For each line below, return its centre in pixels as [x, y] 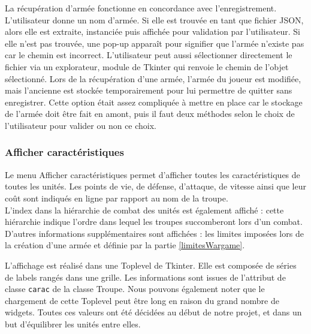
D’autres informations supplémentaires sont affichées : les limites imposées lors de [154, 233]
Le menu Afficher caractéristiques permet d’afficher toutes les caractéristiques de [153, 174]
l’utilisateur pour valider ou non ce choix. [81, 125]
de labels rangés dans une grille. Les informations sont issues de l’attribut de [145, 277]
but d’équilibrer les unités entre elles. [73, 324]
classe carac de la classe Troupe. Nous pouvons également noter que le [135, 289]
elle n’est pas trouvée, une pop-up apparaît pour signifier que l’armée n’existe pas [155, 43]
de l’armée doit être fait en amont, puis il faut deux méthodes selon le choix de [150, 114]
